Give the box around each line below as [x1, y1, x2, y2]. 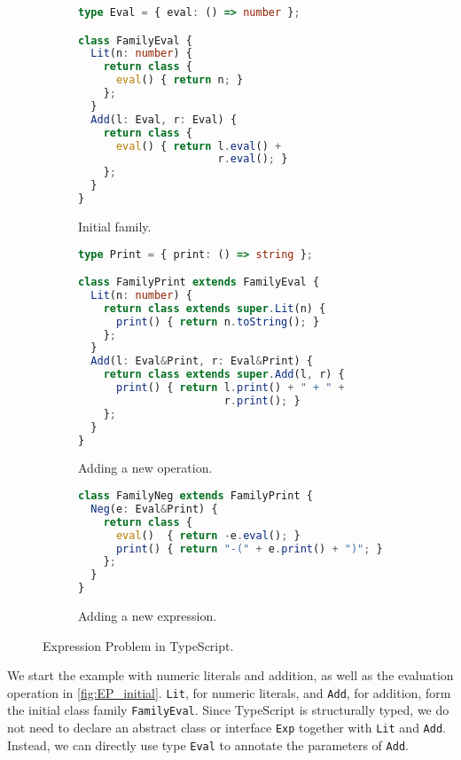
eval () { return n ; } [115, 74, 244, 87]
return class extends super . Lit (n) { [103, 302, 326, 315]
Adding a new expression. [78, 607, 217, 624]
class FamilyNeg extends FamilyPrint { [78, 490, 313, 502]
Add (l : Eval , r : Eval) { [90, 113, 238, 126]
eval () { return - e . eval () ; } [115, 529, 301, 542]
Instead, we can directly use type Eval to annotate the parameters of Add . [7, 735, 409, 754]
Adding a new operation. [78, 458, 213, 477]
